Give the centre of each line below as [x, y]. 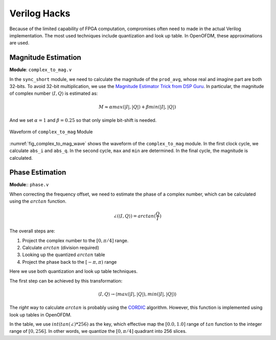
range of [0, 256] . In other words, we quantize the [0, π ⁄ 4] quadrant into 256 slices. [98, 331]
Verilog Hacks [40, 13]
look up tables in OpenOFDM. [40, 314]
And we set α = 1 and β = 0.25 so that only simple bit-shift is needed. [83, 120]
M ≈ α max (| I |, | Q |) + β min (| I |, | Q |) [137, 107]
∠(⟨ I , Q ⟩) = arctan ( [134, 216]
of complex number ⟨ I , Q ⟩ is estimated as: [54, 93]
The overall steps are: [32, 231]
